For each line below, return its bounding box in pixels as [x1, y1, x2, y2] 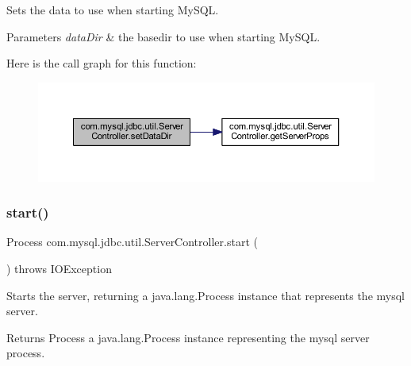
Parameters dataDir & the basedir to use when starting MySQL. [6, 28, 321, 44]
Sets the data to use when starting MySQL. [6, 2, 219, 17]
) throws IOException [6, 260, 112, 277]
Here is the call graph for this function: [6, 55, 197, 71]
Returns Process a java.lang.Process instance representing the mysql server [6, 329, 370, 345]
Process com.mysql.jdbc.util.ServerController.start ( [6, 233, 258, 250]
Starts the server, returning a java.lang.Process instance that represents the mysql [6, 287, 405, 303]
